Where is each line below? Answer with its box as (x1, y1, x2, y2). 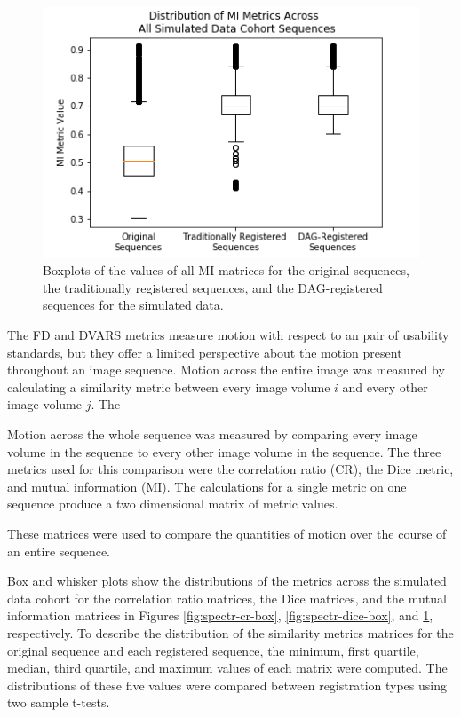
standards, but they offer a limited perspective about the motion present (7, 343, 402, 361)
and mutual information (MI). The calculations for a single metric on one (7, 477, 407, 495)
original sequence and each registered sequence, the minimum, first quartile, (7, 641, 419, 659)
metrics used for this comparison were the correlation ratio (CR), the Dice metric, (7, 460, 454, 478)
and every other (342, 377, 428, 396)
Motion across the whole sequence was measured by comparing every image (7, 425, 417, 443)
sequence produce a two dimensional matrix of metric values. (7, 494, 338, 513)
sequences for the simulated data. (43, 295, 224, 314)
